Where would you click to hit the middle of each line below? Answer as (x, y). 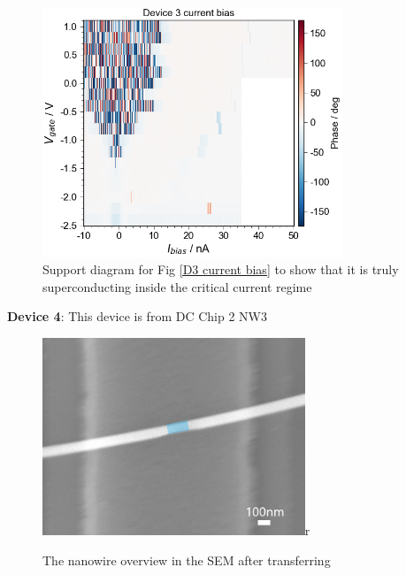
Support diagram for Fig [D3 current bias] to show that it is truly (221, 269)
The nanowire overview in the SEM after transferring (187, 560)
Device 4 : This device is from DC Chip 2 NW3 (137, 316)
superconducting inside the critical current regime (177, 286)
